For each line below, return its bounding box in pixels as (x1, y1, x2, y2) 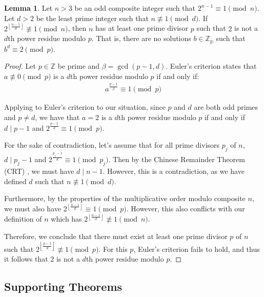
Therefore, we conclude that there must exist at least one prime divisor (4, 230, 228, 241)
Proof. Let (4, 61, 36, 71)
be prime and (57, 61, 100, 71)
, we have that (35, 111, 80, 122)
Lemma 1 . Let (4, 3, 53, 13)
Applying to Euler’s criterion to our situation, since (4, 102, 166, 112)
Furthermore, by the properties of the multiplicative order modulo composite (4, 193, 246, 204)
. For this (98, 243, 128, 254)
